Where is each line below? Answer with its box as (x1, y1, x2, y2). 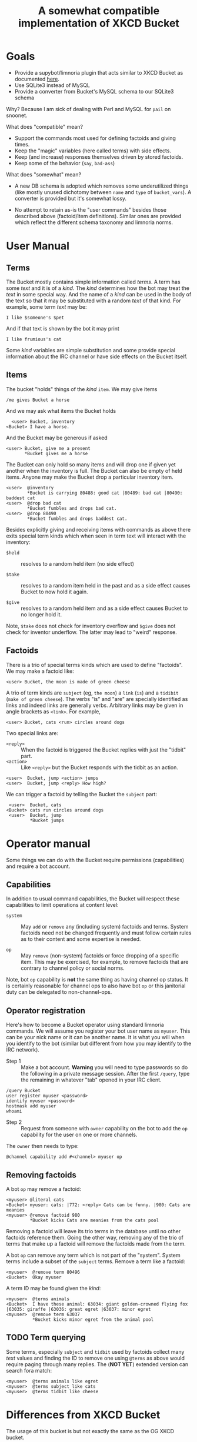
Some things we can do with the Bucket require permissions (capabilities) (6, 856, 185, 863)
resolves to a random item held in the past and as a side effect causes (21, 582, 191, 589)
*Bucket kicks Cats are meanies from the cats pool (29, 1217, 159, 1223)
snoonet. (6, 112, 28, 119)
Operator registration (6, 1006, 86, 1016)
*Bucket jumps (29, 817, 65, 823)
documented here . (14, 75, 60, 82)
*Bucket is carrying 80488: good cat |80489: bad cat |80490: (27, 490, 183, 496)
